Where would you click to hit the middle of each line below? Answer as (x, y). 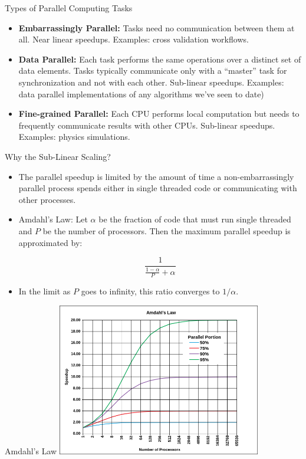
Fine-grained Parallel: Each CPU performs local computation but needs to (159, 114)
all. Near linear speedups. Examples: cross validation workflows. (134, 39)
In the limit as (45, 291)
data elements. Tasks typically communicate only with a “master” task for (153, 71)
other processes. (47, 199)
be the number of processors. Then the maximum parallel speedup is (167, 230)
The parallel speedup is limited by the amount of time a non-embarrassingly (156, 176)
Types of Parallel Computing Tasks (69, 8)
